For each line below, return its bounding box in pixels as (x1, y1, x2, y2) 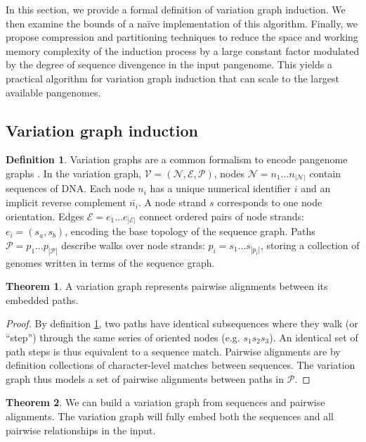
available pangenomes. (6, 84, 101, 99)
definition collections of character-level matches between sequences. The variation (6, 358, 355, 372)
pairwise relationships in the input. (6, 422, 156, 437)
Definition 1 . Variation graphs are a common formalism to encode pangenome (6, 152, 348, 167)
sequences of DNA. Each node (6, 181, 135, 196)
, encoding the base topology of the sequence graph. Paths (65, 224, 315, 239)
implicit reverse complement (6, 195, 126, 210)
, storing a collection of (261, 237, 360, 252)
